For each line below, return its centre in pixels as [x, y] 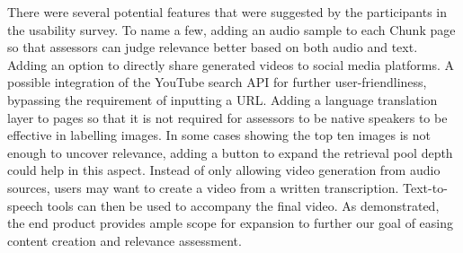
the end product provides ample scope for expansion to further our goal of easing [231, 223]
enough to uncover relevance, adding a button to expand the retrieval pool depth [230, 152]
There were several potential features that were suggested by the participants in [227, 12]
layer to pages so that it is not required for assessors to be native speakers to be [227, 117]
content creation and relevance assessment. [125, 240]
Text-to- [425, 187]
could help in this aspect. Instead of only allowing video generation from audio [224, 170]
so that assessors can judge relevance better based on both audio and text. [213, 47]
